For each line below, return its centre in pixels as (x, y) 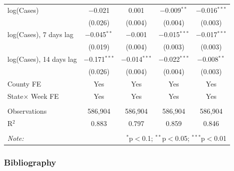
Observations (27, 110)
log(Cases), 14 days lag (42, 59)
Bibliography (30, 162)
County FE (24, 83)
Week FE (45, 96)
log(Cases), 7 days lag (41, 34)
